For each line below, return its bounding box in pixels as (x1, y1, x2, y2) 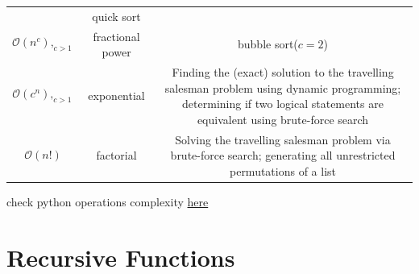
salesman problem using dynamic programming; (164, 79, 401, 96)
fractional (93, 27, 140, 44)
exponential (88, 87, 145, 104)
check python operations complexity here (6, 193, 209, 210)
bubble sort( (238, 35, 298, 52)
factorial (96, 147, 137, 164)
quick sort (92, 7, 141, 24)
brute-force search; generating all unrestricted (170, 147, 396, 164)
